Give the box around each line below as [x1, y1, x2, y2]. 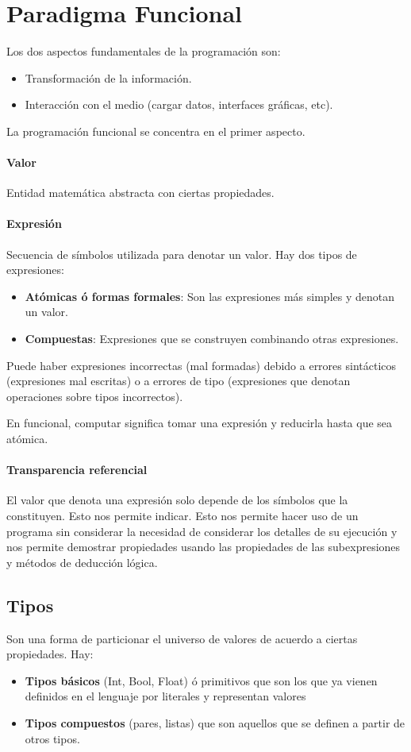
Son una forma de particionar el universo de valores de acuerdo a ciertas [6, 630, 358, 646]
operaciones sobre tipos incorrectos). [6, 388, 183, 404]
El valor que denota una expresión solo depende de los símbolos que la [6, 492, 348, 508]
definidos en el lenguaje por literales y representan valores [25, 688, 306, 704]
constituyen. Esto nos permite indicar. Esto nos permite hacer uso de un [6, 507, 359, 524]
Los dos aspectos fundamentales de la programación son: [6, 43, 281, 60]
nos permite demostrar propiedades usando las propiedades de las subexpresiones [6, 538, 401, 555]
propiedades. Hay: [6, 646, 94, 662]
